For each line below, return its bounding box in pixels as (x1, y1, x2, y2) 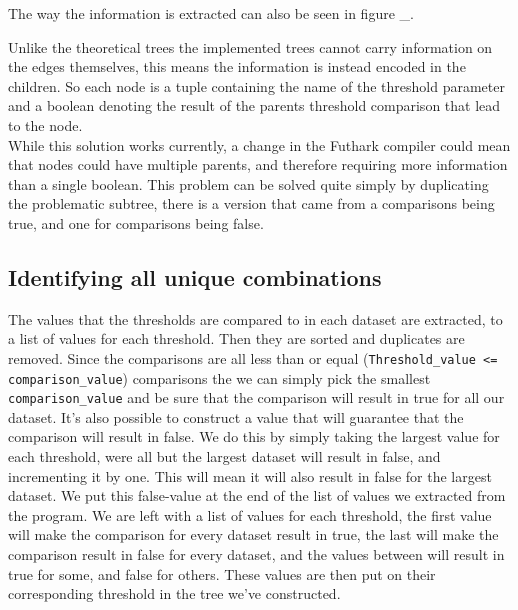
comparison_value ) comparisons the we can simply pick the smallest (8, 367, 431, 388)
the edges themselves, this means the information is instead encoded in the (8, 56, 466, 77)
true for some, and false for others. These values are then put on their (8, 563, 436, 584)
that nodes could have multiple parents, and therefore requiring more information (8, 154, 508, 175)
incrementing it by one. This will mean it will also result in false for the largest (8, 465, 492, 486)
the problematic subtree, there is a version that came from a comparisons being (8, 193, 495, 214)
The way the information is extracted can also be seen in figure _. (8, 3, 414, 23)
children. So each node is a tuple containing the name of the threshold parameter (8, 75, 505, 96)
